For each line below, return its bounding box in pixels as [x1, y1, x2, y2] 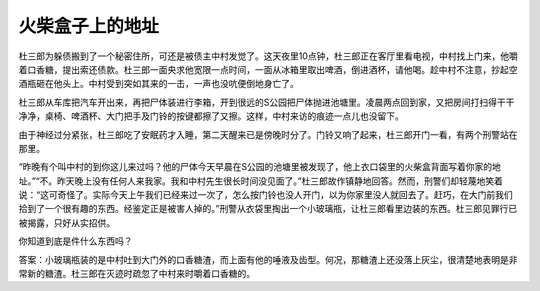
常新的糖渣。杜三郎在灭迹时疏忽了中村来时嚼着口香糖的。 [18, 268, 255, 280]
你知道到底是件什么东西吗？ [18, 235, 133, 247]
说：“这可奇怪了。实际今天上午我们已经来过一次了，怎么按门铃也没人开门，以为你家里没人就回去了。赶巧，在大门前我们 [18, 189, 514, 201]
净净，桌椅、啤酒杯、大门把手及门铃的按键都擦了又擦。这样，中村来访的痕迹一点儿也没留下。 [18, 110, 404, 122]
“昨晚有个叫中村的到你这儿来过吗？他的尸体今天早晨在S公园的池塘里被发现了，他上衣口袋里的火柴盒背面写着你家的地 [18, 161, 502, 173]
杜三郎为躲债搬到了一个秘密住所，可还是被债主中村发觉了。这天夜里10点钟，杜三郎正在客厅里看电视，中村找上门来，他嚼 [18, 50, 519, 62]
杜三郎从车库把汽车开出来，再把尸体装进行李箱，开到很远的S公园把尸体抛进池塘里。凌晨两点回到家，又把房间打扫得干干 [18, 96, 515, 108]
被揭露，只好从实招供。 [18, 216, 115, 229]
